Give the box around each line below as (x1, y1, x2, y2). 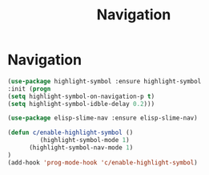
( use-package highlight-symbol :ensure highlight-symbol (7, 77, 202, 85)
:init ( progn (7, 84, 51, 93)
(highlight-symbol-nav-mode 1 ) (28, 144, 134, 152)
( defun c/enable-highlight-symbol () (7, 128, 134, 137)
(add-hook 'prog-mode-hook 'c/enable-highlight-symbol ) (7, 158, 198, 166)
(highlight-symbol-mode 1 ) (39, 136, 130, 144)
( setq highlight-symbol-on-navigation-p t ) (7, 92, 155, 100)
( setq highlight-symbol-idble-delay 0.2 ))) (7, 100, 155, 108)
